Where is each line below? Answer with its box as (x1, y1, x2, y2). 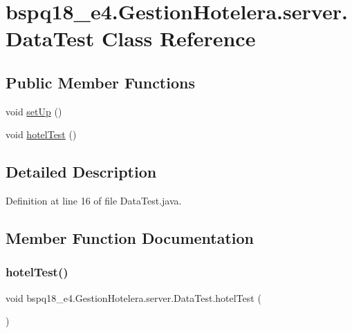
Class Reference (101, 24, 256, 53)
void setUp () (6, 104, 62, 118)
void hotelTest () (6, 127, 77, 142)
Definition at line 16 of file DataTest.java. (6, 193, 182, 208)
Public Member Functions (6, 71, 195, 93)
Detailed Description (6, 161, 157, 182)
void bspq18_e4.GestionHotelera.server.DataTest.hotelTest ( (6, 290, 261, 305)
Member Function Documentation (6, 227, 254, 249)
